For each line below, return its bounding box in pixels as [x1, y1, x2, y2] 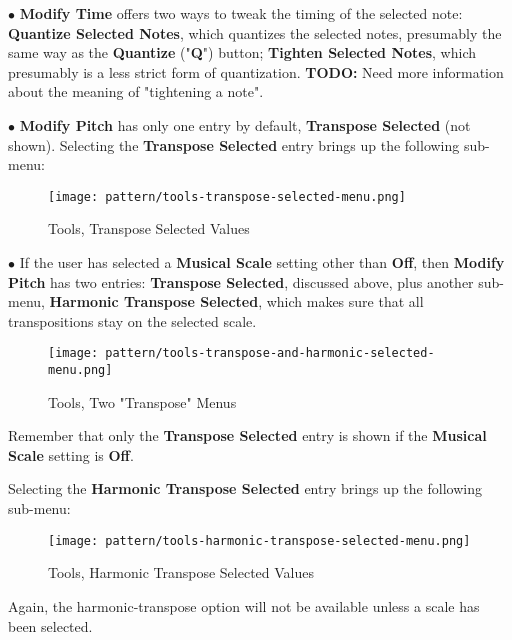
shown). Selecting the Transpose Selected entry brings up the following [8, 134, 460, 155]
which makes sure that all [266, 291, 424, 312]
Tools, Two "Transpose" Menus [48, 391, 237, 412]
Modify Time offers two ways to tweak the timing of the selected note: [19, 3, 463, 23]
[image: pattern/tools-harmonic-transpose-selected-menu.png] [48, 533, 471, 548]
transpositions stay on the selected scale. [8, 310, 257, 331]
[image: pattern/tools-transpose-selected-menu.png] [48, 189, 406, 204]
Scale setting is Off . [8, 444, 134, 465]
